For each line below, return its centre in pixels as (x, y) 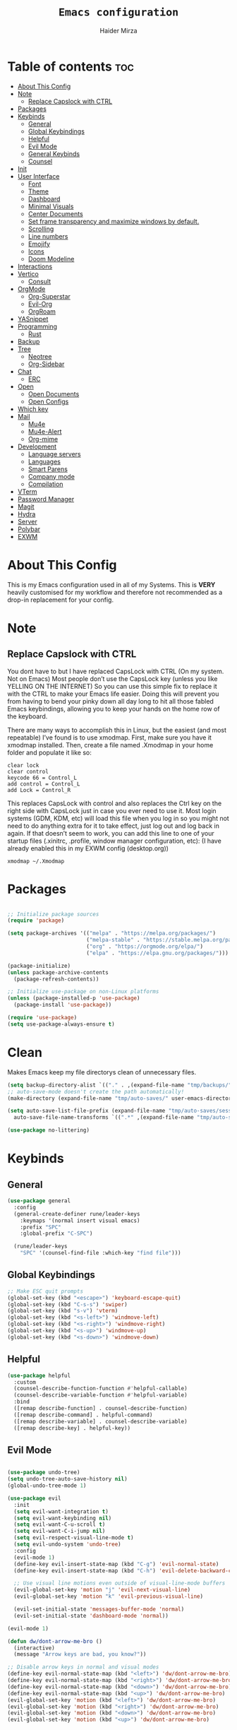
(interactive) (34, 1648)
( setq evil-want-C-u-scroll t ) (60, 1524)
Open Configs (48, 401)
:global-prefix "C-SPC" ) (56, 1234)
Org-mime (43, 439)
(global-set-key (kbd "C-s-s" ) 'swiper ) (68, 1304)
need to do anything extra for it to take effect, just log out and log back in (114, 826)
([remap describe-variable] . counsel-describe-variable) (101, 1421)
